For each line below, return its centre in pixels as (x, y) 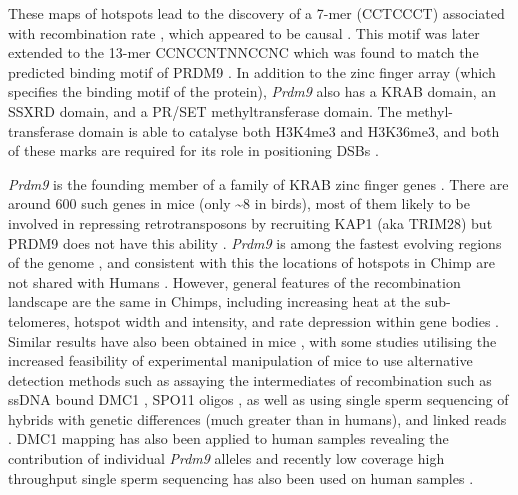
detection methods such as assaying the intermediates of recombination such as (250, 379)
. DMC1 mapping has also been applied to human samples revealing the (228, 438)
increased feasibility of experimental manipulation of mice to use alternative (240, 360)
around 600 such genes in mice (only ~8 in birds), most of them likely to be (239, 203)
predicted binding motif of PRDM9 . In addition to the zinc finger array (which (252, 71)
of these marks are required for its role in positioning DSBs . (193, 150)
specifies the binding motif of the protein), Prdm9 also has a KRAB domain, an (252, 91)
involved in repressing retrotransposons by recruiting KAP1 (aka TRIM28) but (250, 222)
